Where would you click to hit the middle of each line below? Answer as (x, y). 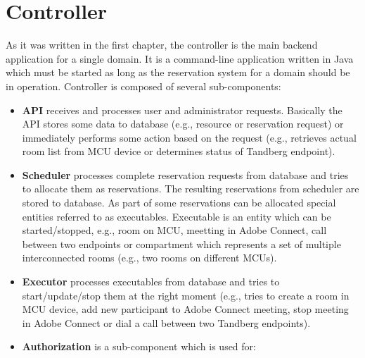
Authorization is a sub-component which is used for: (139, 346)
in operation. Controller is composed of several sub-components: (143, 86)
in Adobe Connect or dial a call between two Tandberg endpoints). (166, 322)
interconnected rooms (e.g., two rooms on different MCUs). (149, 258)
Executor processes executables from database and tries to (151, 282)
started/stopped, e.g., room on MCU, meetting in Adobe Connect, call (174, 230)
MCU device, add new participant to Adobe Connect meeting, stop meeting (185, 309)
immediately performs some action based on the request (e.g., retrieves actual (189, 137)
